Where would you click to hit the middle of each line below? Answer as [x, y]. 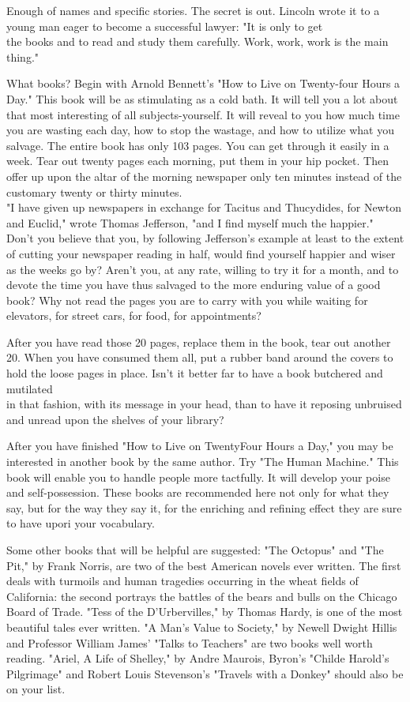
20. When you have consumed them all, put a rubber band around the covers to [200, 357]
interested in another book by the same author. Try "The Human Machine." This [203, 462]
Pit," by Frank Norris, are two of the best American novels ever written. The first [204, 565]
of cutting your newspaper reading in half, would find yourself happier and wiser [201, 253]
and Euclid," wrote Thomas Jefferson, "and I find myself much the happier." [190, 222]
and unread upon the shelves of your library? [115, 419]
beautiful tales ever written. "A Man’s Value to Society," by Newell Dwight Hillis [202, 627]
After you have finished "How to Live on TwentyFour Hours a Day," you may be [200, 446]
